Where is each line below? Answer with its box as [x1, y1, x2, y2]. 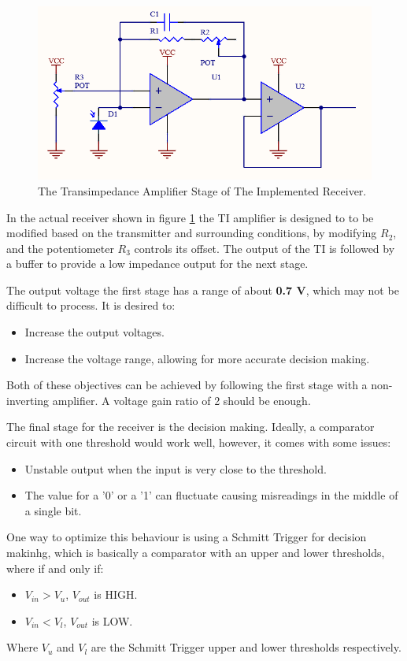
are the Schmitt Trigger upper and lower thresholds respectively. [91, 639, 401, 655]
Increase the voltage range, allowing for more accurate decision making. [24, 350, 370, 366]
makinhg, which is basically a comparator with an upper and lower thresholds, [6, 544, 385, 560]
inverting [6, 392, 50, 408]
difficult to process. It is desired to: [6, 297, 176, 314]
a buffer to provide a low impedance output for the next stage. [6, 255, 309, 272]
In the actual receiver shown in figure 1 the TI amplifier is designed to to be [6, 209, 374, 225]
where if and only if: [6, 559, 104, 576]
